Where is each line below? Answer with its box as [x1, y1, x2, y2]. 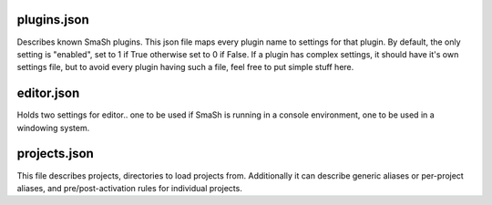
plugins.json [16, 12, 90, 27]
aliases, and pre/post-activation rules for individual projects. [16, 182, 243, 193]
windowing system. [16, 122, 90, 133]
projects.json [16, 146, 95, 161]
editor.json [16, 86, 80, 101]
